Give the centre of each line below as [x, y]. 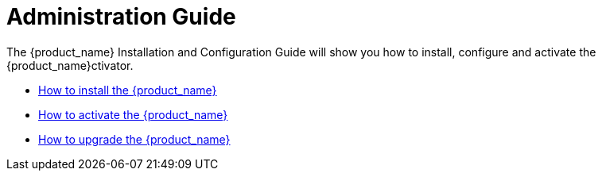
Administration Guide [121, 17]
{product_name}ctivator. [70, 65]
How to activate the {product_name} [133, 114]
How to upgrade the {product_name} [134, 139]
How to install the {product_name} [128, 90]
